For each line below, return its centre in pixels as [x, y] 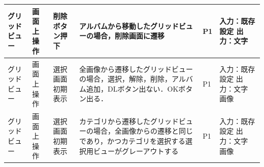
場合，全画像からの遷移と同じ [143, 131]
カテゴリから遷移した [115, 121]
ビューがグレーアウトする [136, 151]
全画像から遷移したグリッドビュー [136, 69]
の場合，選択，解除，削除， [126, 79]
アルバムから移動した [115, 26]
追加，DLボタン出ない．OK [133, 88]
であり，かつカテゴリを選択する [132, 140]
